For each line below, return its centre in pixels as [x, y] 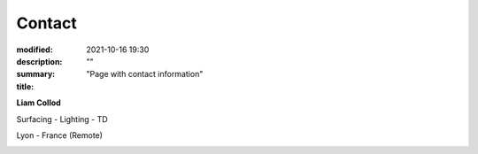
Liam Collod [39, 103]
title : [25, 86]
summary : [36, 74]
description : [39, 61]
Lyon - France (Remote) [60, 135]
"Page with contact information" [145, 74]
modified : [35, 50]
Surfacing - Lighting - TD [62, 119]
